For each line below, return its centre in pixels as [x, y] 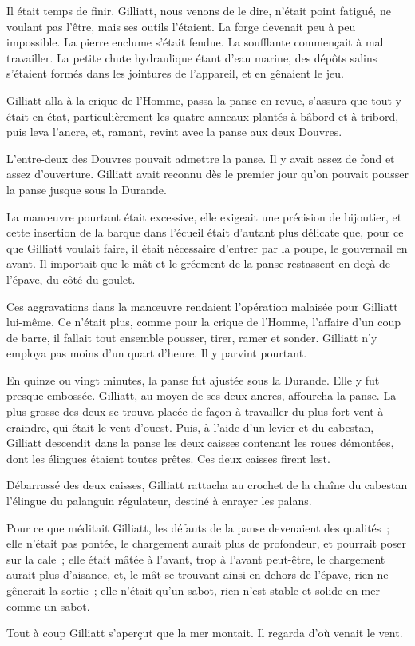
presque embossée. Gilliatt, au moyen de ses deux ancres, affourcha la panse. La [202, 395]
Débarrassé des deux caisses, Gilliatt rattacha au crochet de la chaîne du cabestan [207, 485]
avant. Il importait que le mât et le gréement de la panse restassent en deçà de [198, 263]
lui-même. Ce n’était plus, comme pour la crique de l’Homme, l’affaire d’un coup [204, 322]
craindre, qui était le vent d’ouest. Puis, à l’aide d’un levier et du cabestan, [190, 427]
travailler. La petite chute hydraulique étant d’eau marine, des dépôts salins [192, 57]
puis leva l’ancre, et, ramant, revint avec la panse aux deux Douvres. [174, 132]
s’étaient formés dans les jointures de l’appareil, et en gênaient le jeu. [175, 73]
